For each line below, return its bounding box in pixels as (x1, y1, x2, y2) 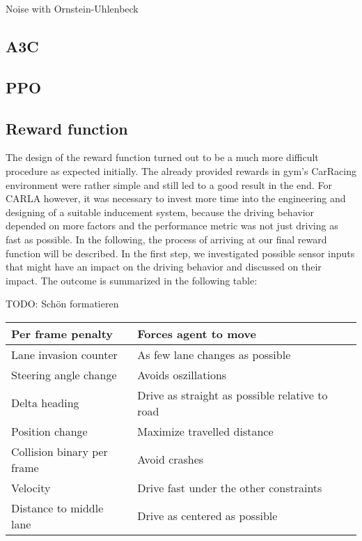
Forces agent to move (137, 325, 256, 342)
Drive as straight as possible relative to (137, 386, 328, 403)
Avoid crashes (137, 451, 204, 468)
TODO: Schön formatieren (6, 296, 119, 311)
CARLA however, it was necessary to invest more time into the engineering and (6, 191, 346, 206)
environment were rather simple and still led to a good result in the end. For (6, 177, 332, 192)
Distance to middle (11, 499, 104, 516)
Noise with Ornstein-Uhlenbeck (6, 1, 139, 15)
